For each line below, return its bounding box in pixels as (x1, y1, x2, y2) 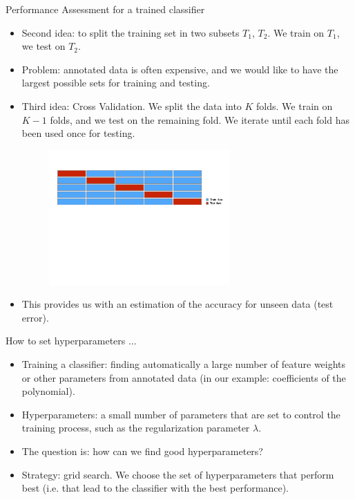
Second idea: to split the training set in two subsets (21, 25, 240, 39)
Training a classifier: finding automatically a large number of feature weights (21, 356, 346, 371)
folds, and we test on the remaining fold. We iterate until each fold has (50, 112, 350, 127)
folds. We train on (256, 98, 333, 113)
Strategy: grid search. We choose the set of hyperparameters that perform (21, 467, 334, 481)
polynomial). (21, 384, 75, 398)
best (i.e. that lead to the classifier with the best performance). (21, 481, 289, 495)
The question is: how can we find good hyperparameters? (21, 443, 263, 458)
